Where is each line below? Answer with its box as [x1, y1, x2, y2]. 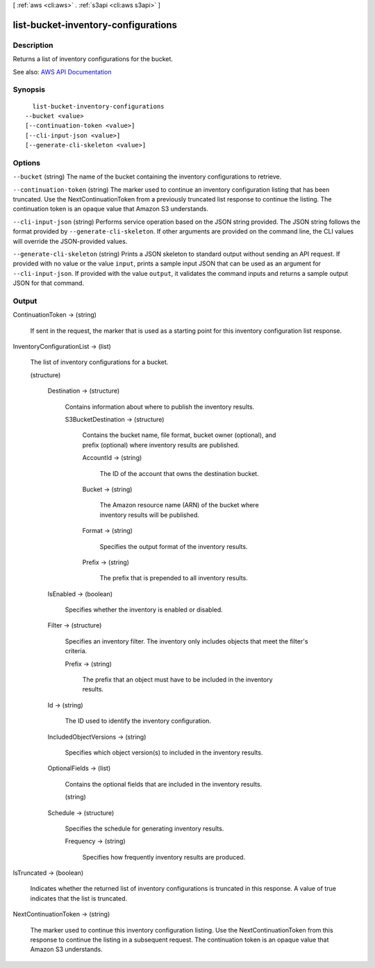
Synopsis [12, 85, 45, 95]
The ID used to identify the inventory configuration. [65, 716, 212, 725]
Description [12, 40, 53, 50]
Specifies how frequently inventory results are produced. [82, 853, 246, 861]
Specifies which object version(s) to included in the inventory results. [65, 748, 263, 757]
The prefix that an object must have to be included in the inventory [82, 675, 274, 684]
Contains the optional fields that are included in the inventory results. [65, 780, 262, 788]
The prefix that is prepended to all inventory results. [99, 574, 248, 582]
